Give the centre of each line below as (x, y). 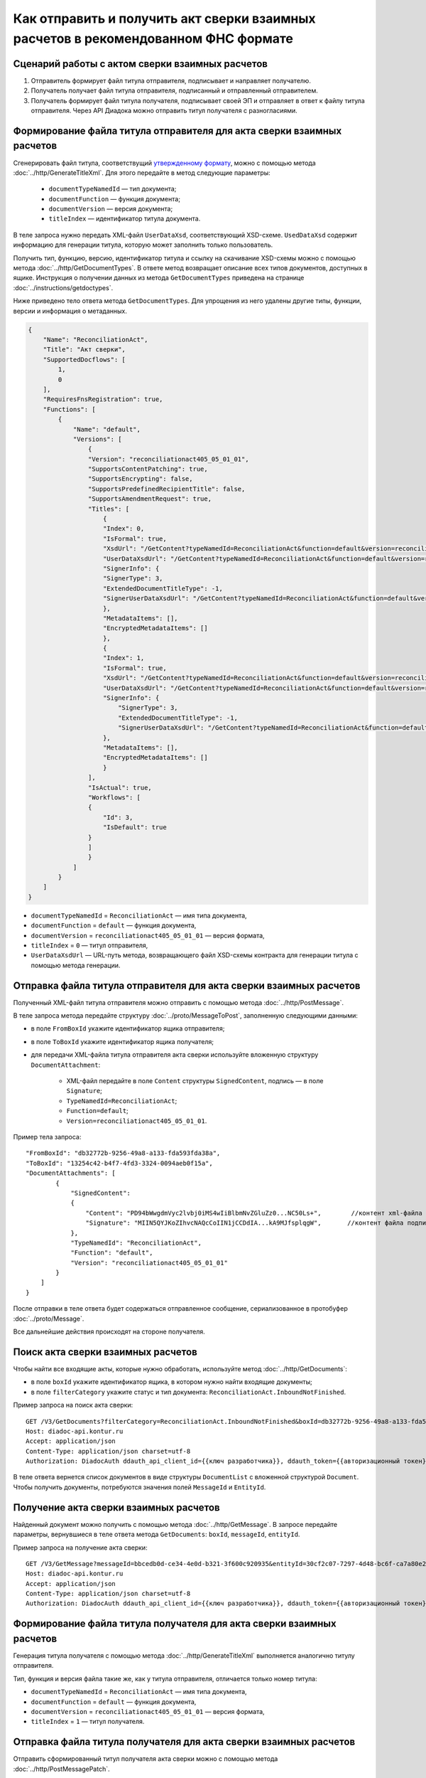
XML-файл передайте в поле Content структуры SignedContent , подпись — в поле (195, 1081)
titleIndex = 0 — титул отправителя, (89, 945)
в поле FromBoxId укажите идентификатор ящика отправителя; (128, 1028)
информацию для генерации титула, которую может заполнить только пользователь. (143, 245)
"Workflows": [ (114, 797)
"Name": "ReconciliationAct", (95, 339)
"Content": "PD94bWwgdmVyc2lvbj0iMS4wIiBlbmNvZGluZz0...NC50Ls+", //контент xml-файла (254, 1213)
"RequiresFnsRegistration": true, (103, 399)
